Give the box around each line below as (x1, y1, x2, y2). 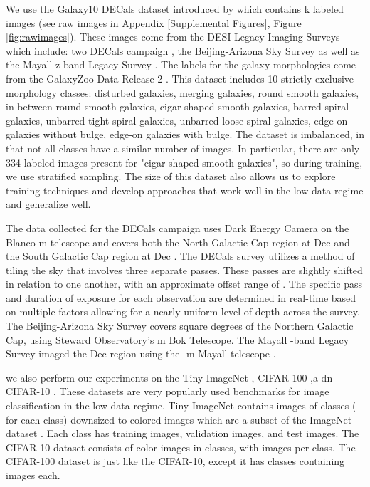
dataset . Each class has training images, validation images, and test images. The (6, 426, 359, 441)
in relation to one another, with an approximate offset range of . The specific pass (6, 276, 362, 291)
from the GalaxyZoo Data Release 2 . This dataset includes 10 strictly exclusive (6, 70, 354, 85)
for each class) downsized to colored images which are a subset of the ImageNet (6, 412, 352, 426)
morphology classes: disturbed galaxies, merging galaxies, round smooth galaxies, (6, 85, 359, 100)
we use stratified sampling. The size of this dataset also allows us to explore (6, 169, 336, 184)
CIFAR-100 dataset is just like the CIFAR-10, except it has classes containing (6, 454, 345, 468)
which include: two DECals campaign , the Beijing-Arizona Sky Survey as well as (6, 43, 360, 58)
